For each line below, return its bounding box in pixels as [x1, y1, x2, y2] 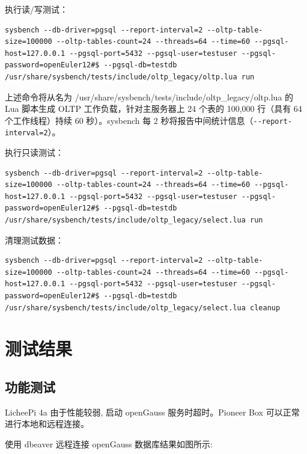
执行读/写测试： [5, 3, 68, 15]
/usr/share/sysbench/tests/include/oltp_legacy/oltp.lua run [5, 72, 255, 81]
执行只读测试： [5, 146, 64, 159]
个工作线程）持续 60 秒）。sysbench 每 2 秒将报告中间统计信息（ [5, 114, 254, 126]
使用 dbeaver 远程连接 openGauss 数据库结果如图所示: [5, 437, 213, 450]
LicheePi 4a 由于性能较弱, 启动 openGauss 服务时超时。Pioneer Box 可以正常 [5, 405, 300, 418]
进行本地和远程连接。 [5, 417, 89, 430]
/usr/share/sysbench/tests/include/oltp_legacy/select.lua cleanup [5, 303, 281, 312]
